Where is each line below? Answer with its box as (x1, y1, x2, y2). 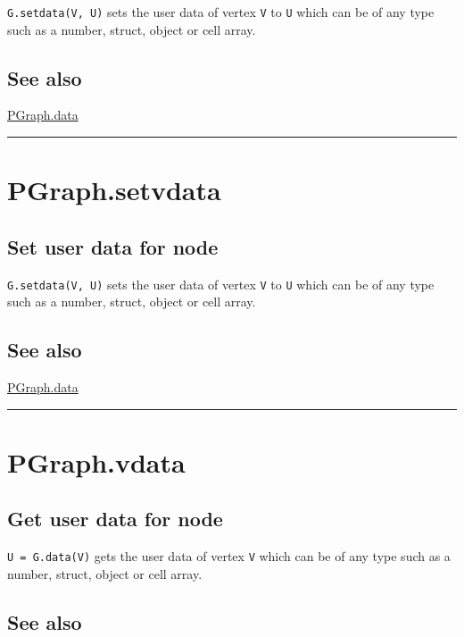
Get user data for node (7, 505, 223, 532)
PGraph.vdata (7, 443, 186, 480)
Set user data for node (7, 232, 219, 260)
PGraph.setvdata (7, 172, 221, 208)
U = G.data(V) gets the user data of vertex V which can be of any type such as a (7, 547, 451, 566)
